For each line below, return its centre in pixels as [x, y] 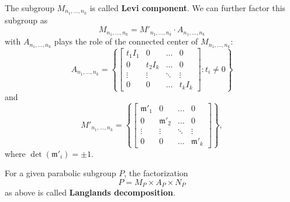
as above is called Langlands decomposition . [90, 192]
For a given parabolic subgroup [61, 173]
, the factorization [156, 173]
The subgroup [30, 8]
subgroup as [26, 20]
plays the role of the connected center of [126, 41]
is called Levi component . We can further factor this [188, 8]
